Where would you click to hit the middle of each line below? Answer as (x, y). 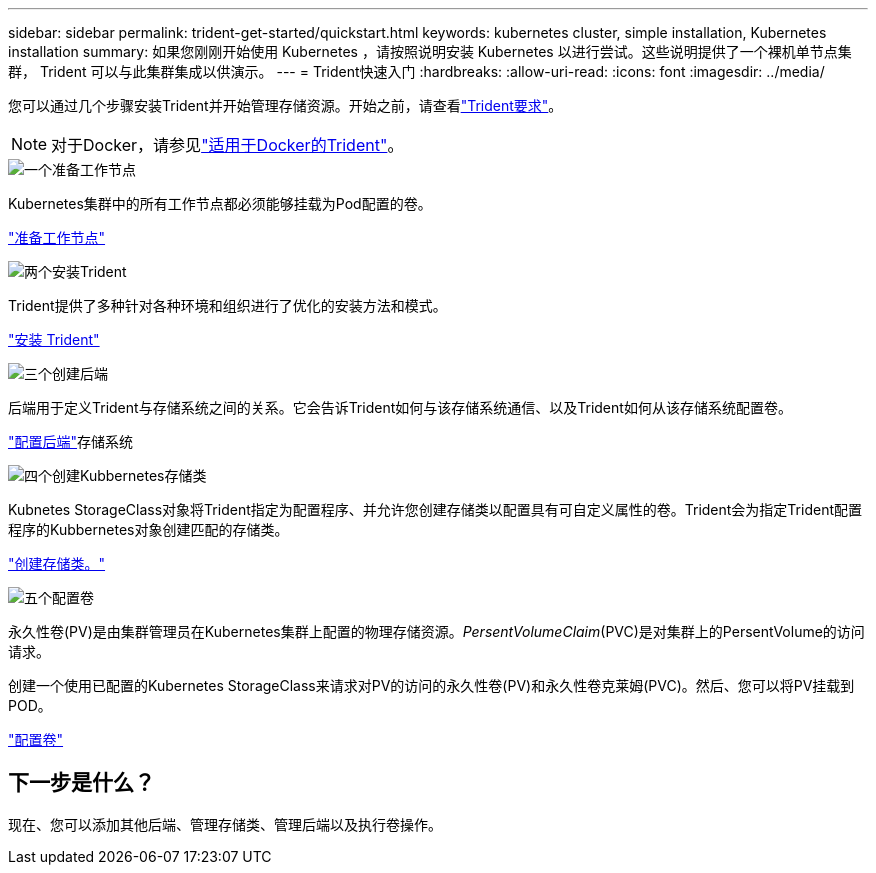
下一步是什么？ (81, 783)
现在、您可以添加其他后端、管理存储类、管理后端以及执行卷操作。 (225, 824)
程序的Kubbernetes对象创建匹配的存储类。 (148, 529)
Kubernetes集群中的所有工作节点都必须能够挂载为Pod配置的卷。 (220, 203)
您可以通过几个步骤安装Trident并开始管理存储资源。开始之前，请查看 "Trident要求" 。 (285, 105)
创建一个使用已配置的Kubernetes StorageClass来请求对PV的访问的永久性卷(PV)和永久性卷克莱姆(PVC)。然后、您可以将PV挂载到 (431, 685)
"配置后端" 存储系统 (71, 441)
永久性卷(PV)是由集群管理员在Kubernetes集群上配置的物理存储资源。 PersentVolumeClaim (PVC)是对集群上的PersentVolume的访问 (436, 631)
